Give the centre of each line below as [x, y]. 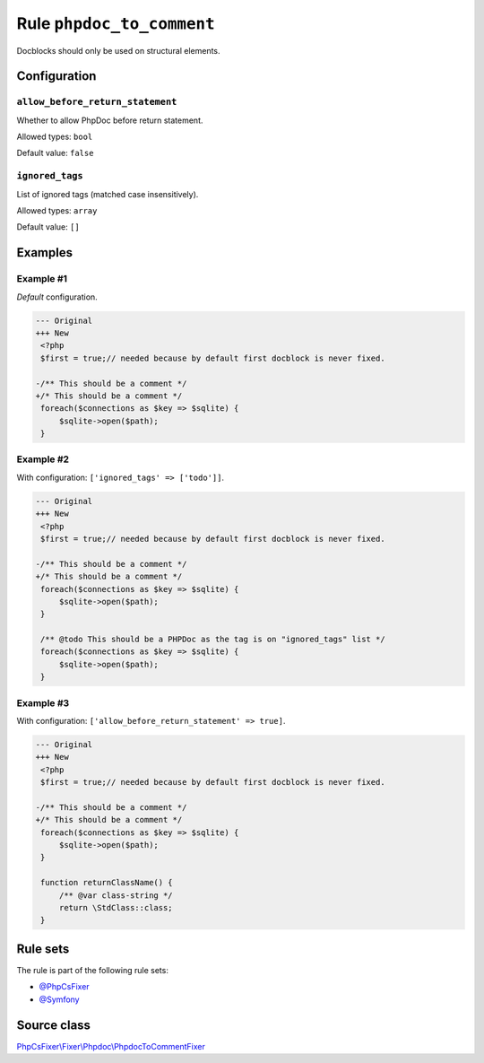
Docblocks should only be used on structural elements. [118, 50]
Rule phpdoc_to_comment [116, 23]
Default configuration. [57, 297]
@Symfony [59, 999]
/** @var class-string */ [116, 895]
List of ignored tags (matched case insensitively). [108, 194]
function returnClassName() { [107, 883]
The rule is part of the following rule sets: [93, 970]
